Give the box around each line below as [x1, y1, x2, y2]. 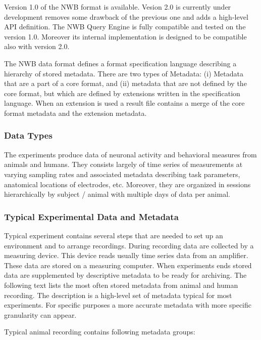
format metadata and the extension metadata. [4, 107, 147, 118]
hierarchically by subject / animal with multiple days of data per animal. [4, 189, 230, 199]
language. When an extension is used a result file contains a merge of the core [4, 98, 245, 108]
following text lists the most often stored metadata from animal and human [4, 279, 238, 290]
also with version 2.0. [4, 41, 70, 52]
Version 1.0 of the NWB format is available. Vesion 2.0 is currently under [4, 2, 231, 12]
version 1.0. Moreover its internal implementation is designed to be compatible [4, 31, 247, 41]
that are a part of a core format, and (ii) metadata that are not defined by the [4, 78, 247, 89]
